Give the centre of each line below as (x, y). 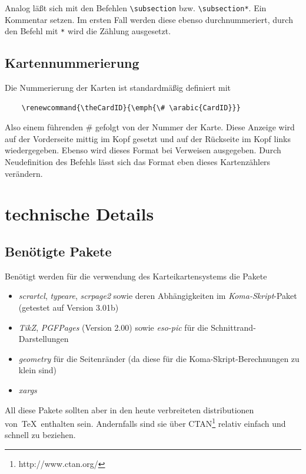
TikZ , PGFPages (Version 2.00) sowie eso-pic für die (113, 327)
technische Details (79, 214)
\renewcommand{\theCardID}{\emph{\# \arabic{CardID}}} (131, 108)
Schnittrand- (233, 327)
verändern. (24, 173)
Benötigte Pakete (58, 251)
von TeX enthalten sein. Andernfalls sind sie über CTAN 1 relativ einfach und (145, 422)
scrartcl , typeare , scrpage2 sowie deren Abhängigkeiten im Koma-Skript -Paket (158, 296)
